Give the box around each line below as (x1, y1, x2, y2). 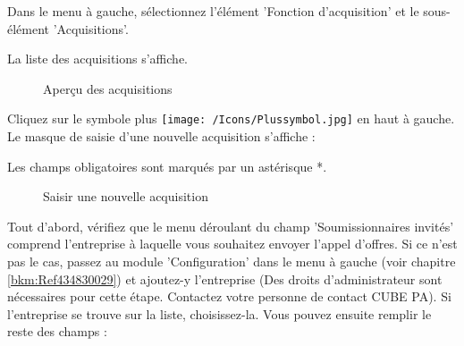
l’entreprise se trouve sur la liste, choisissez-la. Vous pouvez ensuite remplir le (7, 304, 432, 323)
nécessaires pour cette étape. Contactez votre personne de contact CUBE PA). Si (7, 287, 451, 306)
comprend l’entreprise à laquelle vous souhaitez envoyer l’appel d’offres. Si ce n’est (7, 234, 458, 253)
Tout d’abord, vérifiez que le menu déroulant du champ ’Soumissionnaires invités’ (7, 216, 454, 235)
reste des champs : (7, 322, 107, 341)
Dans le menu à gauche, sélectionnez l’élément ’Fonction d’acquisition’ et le (7, 2, 419, 20)
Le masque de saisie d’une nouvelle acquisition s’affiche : (7, 127, 316, 146)
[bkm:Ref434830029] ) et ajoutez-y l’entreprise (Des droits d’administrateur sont (7, 269, 443, 288)
